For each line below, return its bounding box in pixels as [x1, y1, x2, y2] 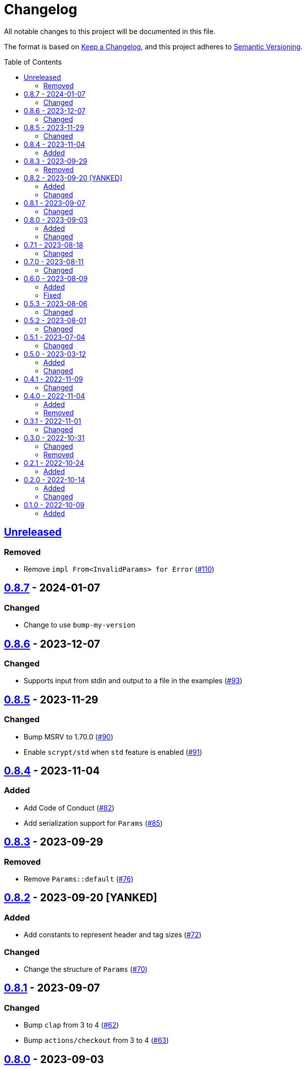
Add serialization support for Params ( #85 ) [24, 818, 163, 827]
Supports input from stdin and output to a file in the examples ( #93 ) [24, 676, 242, 685]
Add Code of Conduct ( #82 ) [24, 803, 115, 812]
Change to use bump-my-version [24, 621, 136, 629]
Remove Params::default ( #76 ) [24, 875, 134, 884]
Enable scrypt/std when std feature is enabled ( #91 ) [24, 747, 203, 756]
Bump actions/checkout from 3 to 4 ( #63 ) [24, 1036, 169, 1045]
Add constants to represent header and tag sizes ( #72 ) [24, 930, 202, 939]
